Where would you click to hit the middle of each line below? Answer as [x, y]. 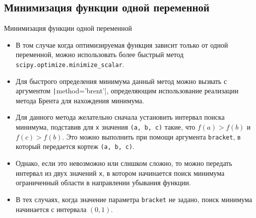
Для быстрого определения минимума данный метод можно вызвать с [121, 81]
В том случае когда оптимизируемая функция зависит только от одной [122, 44]
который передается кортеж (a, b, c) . [75, 146]
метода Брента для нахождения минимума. [80, 100]
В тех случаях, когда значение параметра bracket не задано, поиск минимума [134, 199]
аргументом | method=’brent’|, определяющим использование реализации [127, 91]
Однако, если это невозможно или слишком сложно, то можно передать [124, 163]
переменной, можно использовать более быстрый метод [99, 54]
